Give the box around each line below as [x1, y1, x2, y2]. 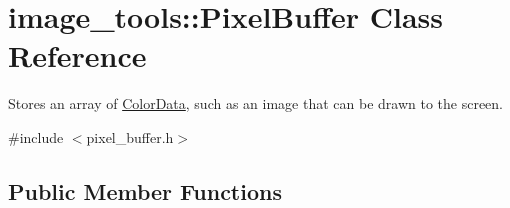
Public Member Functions [8, 175, 282, 206]
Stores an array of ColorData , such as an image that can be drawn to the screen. [8, 93, 504, 114]
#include [8, 126, 64, 147]
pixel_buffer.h [86, 126, 174, 147]
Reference [8, 35, 147, 76]
